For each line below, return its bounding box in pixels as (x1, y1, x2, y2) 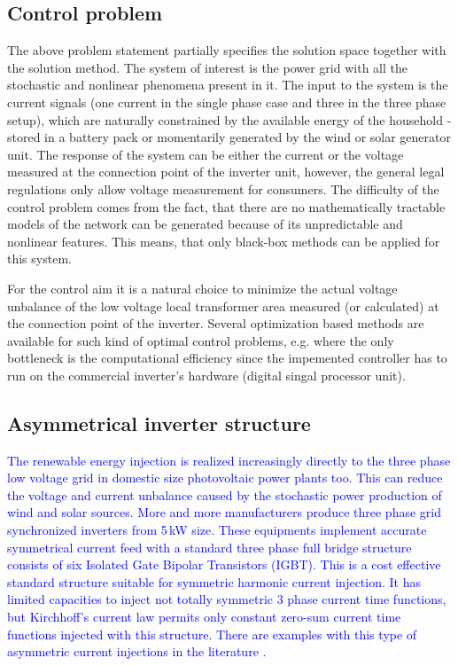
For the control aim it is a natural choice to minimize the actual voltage (7, 278, 398, 297)
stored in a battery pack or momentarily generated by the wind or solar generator (7, 128, 452, 146)
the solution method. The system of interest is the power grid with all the (7, 58, 408, 76)
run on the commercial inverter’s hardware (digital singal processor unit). (7, 365, 406, 384)
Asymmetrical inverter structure (7, 409, 311, 436)
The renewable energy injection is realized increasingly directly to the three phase (7, 451, 451, 469)
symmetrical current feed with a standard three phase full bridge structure (7, 537, 412, 556)
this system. (7, 249, 72, 268)
